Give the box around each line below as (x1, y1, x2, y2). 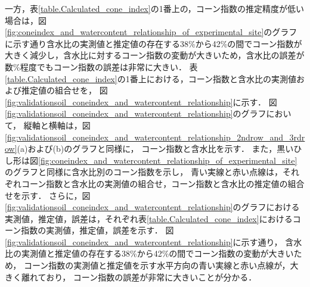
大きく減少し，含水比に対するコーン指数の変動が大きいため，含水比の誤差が (5, 49, 305, 61)
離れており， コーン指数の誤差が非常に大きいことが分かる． (21, 270, 257, 283)
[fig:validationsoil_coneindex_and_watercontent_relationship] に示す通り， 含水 (5, 235, 302, 248)
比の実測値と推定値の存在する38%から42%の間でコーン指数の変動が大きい (5, 247, 294, 260)
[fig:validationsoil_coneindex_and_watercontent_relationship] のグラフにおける (5, 201, 300, 213)
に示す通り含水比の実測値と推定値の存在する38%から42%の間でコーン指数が (5, 37, 302, 49)
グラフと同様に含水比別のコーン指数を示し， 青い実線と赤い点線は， (13, 166, 283, 178)
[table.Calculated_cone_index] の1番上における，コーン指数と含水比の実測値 (5, 72, 296, 85)
